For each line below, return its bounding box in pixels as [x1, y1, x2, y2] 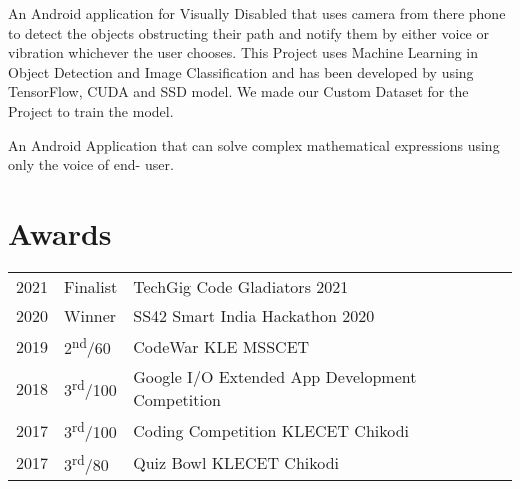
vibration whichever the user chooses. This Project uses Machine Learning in [8, 42, 479, 63]
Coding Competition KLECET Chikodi [133, 418, 410, 442]
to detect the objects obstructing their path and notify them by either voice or [8, 22, 489, 43]
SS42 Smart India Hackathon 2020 [133, 303, 375, 327]
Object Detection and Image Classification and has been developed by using [8, 61, 474, 82]
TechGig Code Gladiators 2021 [133, 274, 349, 298]
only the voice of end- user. [8, 154, 174, 175]
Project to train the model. [8, 100, 174, 121]
